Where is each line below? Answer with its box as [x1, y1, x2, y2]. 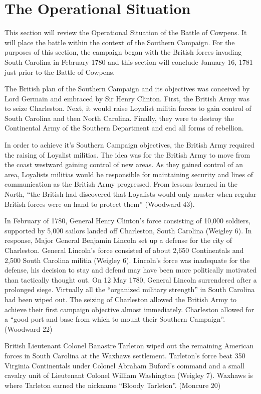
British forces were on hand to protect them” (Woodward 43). [5, 198, 195, 209]
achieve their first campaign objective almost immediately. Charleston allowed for [5, 304, 254, 314]
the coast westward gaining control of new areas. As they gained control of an [5, 159, 243, 170]
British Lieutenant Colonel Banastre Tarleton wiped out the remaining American [5, 340, 254, 351]
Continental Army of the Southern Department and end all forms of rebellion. [5, 122, 244, 133]
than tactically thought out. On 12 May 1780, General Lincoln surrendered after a [5, 274, 257, 285]
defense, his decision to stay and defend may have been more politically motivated [5, 265, 257, 275]
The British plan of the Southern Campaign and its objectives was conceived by [5, 83, 250, 94]
